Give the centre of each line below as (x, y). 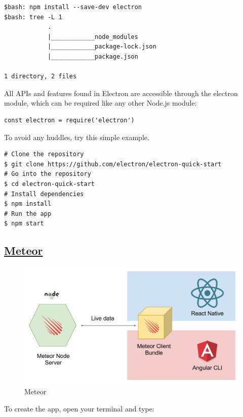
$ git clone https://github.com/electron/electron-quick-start (113, 164)
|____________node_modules (93, 37)
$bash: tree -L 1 (33, 17)
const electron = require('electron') (69, 120)
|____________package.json (93, 56)
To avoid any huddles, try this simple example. (77, 137)
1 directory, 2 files (40, 77)
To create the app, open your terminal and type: (79, 408)
